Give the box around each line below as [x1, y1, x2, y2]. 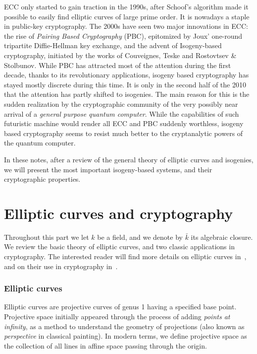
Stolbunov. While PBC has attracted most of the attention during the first [4, 60, 231, 70]
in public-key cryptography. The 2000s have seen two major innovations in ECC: [4, 21, 248, 31]
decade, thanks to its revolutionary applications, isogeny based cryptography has [4, 70, 249, 80]
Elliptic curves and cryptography [4, 203, 233, 223]
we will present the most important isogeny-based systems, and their [4, 164, 212, 174]
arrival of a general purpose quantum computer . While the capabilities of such [4, 108, 239, 119]
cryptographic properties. [4, 174, 81, 184]
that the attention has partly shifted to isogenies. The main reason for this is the [4, 89, 250, 99]
